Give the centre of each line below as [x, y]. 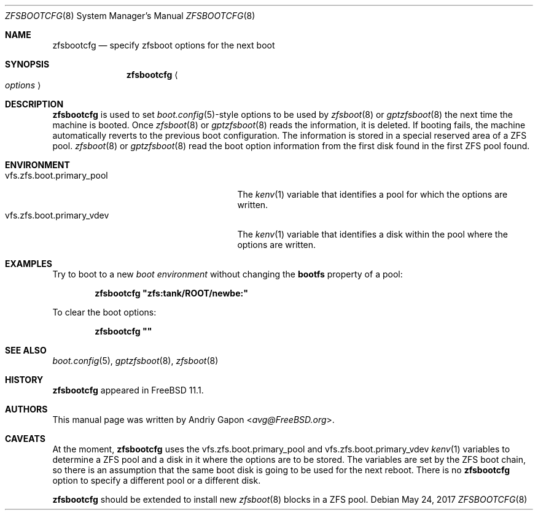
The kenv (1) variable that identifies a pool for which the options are [372, 194]
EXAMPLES [29, 264]
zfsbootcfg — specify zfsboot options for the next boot [164, 45]
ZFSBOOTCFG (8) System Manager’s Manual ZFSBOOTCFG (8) [130, 16]
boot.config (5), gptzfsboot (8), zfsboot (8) [135, 361]
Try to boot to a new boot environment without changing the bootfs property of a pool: [228, 274]
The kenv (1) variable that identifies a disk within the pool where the [372, 234]
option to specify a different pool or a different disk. [157, 480]
